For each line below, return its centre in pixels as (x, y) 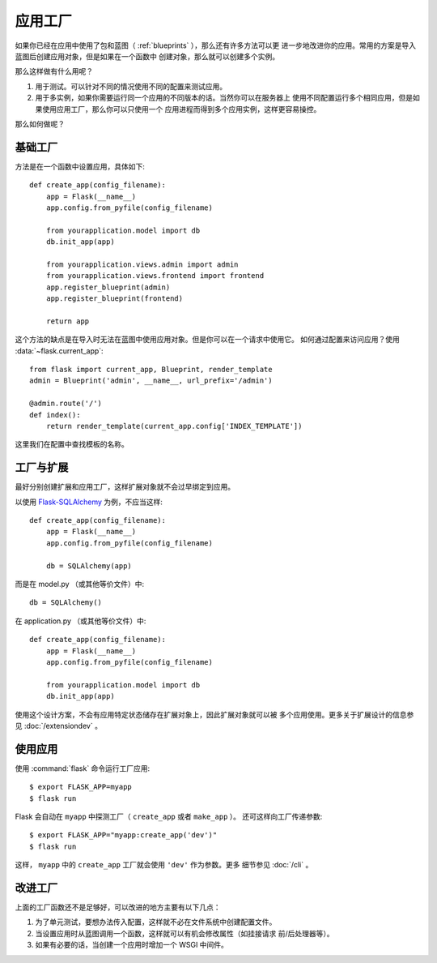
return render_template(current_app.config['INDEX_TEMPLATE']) (174, 426)
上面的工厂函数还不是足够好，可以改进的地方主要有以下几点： (118, 907)
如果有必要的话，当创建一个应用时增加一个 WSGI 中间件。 (132, 945)
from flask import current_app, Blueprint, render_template (151, 370)
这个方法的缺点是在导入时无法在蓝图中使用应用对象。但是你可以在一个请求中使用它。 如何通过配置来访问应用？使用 (207, 340)
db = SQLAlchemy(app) (89, 566)
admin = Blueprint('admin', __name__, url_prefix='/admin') (151, 381)
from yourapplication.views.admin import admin (142, 264)
